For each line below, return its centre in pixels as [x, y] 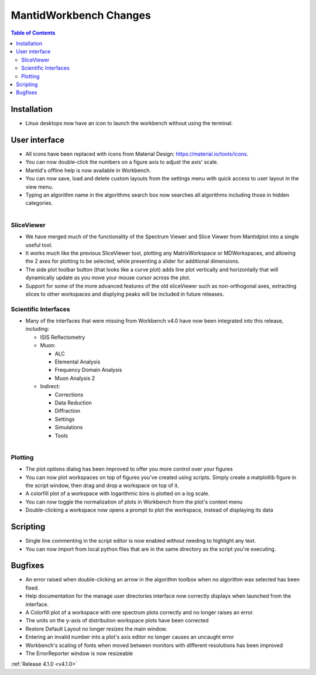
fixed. [32, 588]
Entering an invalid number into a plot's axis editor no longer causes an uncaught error [130, 637]
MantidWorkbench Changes [81, 15]
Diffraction [68, 411]
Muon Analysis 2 [75, 378]
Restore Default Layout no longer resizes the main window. [96, 629]
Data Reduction [73, 402]
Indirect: [50, 386]
